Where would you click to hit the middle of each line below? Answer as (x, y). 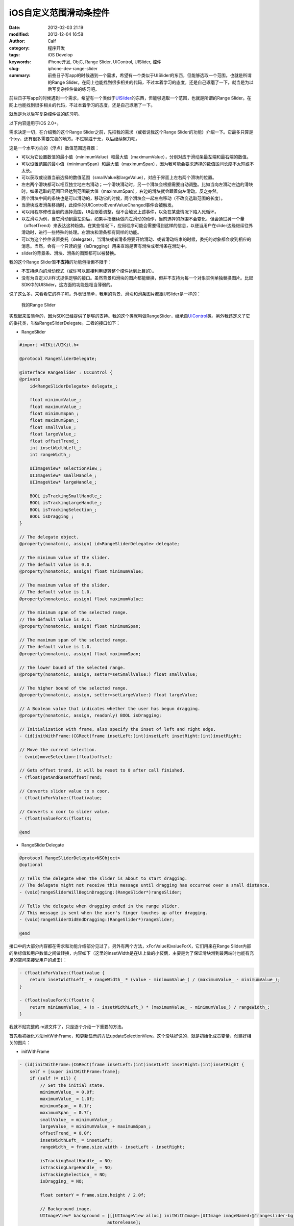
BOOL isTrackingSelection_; (63, 510)
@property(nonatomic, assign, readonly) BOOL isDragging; (90, 715)
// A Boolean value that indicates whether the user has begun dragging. (110, 708)
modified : (19, 34)
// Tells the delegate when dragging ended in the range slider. (99, 906)
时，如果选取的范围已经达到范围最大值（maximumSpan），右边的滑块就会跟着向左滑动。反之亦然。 (121, 191)
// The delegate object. (49, 537)
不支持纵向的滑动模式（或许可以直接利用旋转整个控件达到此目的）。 (89, 271)
